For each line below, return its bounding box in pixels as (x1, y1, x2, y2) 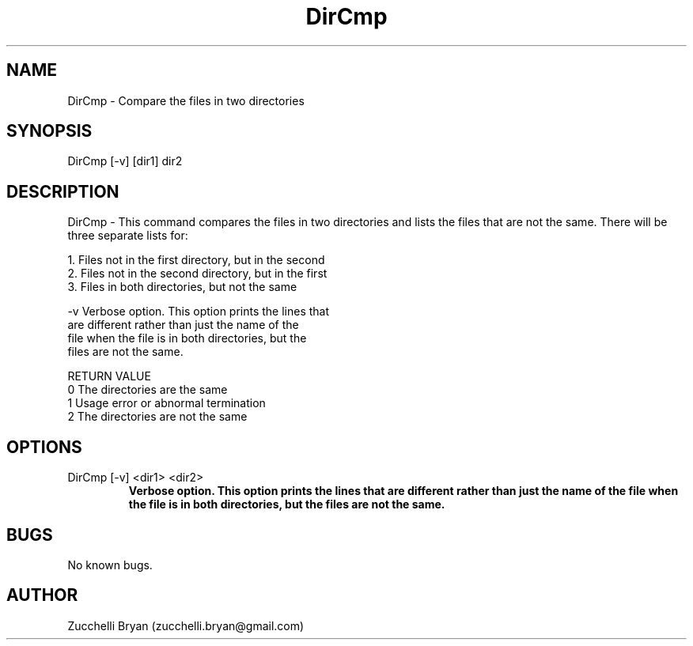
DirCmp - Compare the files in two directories (67, 93, 305, 108)
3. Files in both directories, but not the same (67, 280, 297, 294)
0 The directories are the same (67, 383, 228, 397)
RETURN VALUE (67, 369, 151, 383)
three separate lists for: (67, 229, 188, 243)
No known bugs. (67, 557, 153, 572)
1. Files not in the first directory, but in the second (67, 253, 325, 267)
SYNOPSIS (6, 121, 93, 142)
